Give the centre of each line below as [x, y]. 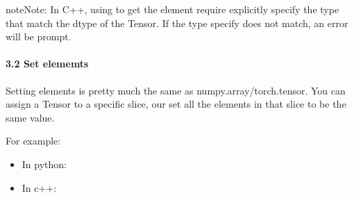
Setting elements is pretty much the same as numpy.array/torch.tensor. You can [176, 90]
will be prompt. [39, 36]
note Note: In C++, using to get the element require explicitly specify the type [172, 9]
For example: [33, 141]
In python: [44, 164]
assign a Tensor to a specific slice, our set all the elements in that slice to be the [176, 104]
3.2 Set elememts [47, 64]
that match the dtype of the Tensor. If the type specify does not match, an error [177, 23]
